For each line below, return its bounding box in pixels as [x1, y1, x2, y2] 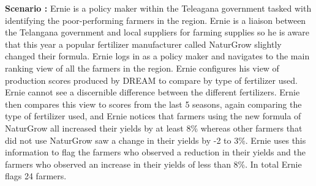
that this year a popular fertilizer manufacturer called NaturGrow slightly [5, 37, 282, 50]
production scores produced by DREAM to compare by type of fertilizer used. [5, 73, 298, 86]
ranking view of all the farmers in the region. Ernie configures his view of [5, 61, 279, 74]
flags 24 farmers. [5, 169, 67, 182]
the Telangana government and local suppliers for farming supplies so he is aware [5, 26, 309, 39]
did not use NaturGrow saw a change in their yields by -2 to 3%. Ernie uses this [5, 133, 306, 146]
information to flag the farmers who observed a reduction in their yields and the [5, 146, 306, 158]
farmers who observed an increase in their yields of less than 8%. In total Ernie [5, 157, 302, 170]
